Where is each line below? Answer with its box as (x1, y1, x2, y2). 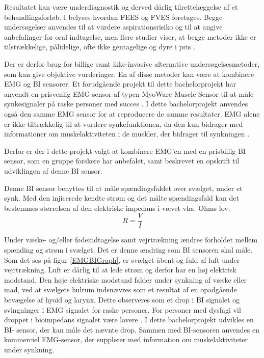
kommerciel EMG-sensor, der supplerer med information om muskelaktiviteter (4, 334, 248, 345)
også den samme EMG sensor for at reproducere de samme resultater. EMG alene (4, 108, 260, 119)
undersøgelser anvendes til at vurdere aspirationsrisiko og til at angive (4, 21, 223, 32)
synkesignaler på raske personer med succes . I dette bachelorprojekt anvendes (4, 98, 248, 109)
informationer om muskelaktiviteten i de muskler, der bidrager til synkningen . (4, 128, 250, 139)
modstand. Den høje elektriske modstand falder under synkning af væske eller (4, 274, 247, 285)
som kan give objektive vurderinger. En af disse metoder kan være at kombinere (4, 68, 254, 79)
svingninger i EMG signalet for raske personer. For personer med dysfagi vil (4, 304, 241, 315)
